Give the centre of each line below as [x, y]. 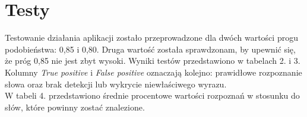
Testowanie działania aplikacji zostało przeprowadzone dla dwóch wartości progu [151, 38]
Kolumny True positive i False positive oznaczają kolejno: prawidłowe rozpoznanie [153, 72]
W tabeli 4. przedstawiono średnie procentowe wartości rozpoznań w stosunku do [152, 95]
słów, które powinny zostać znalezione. [75, 107]
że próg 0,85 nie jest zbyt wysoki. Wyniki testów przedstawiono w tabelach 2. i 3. [153, 61]
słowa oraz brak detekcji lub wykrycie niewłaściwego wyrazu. [116, 84]
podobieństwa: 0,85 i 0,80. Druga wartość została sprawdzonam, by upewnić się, [150, 49]
